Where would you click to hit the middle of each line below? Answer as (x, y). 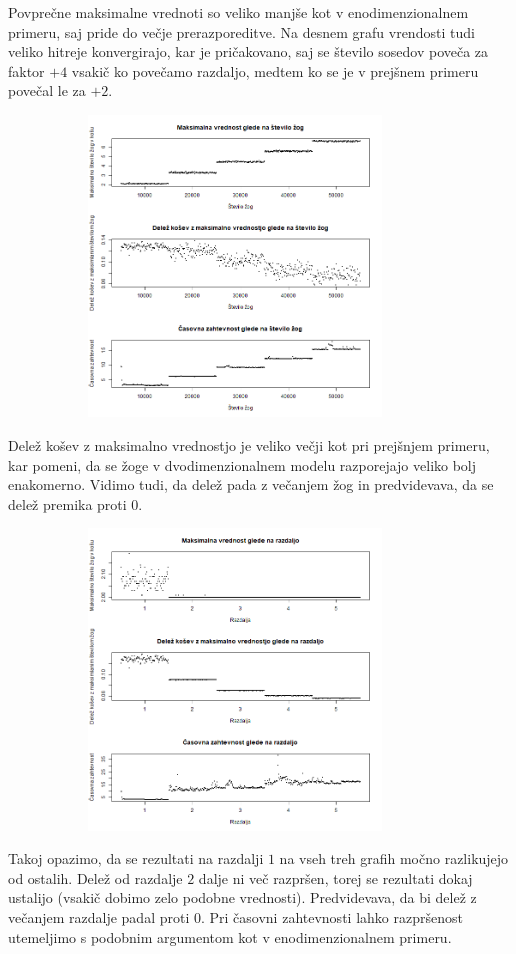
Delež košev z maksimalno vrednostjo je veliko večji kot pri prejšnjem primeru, (249, 444)
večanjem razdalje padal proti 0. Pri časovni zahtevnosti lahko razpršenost (235, 917)
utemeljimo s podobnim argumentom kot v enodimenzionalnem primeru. (230, 936)
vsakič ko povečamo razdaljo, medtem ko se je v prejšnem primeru (275, 70)
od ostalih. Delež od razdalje (95, 877)
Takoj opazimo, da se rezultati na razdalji (136, 858)
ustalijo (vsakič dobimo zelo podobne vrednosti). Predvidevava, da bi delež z (242, 897)
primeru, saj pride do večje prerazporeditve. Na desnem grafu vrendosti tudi (241, 31)
